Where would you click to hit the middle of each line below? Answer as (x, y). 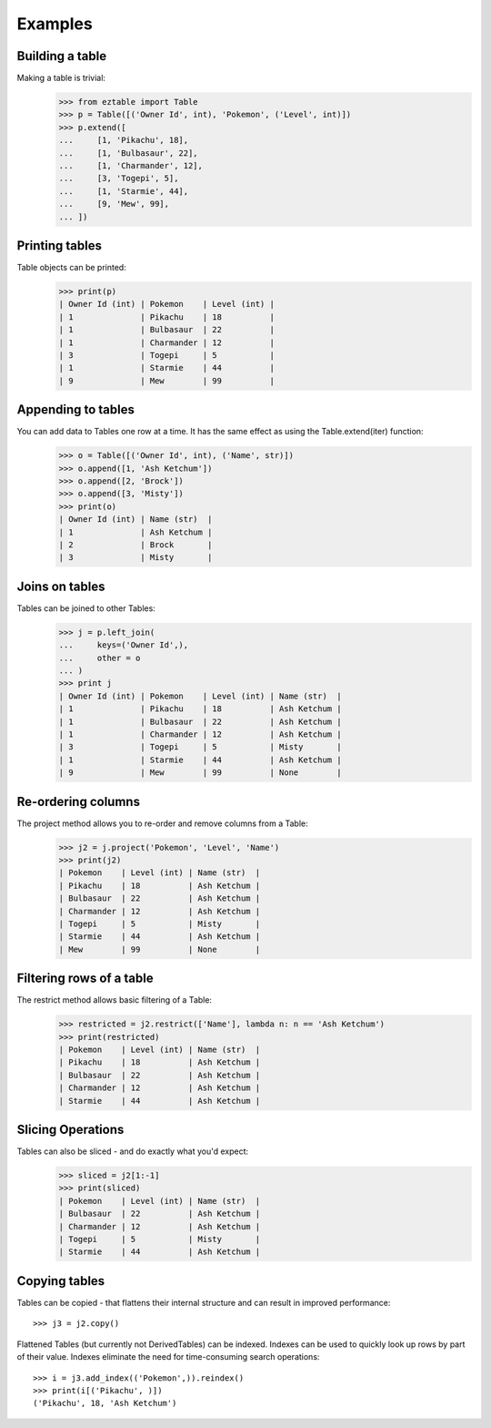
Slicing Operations (70, 1130)
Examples (55, 24)
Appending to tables (76, 410)
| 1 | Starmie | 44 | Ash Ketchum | (200, 760)
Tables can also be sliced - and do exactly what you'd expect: (133, 1151)
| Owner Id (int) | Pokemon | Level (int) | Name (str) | (200, 696)
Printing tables (59, 245)
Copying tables (61, 1281)
